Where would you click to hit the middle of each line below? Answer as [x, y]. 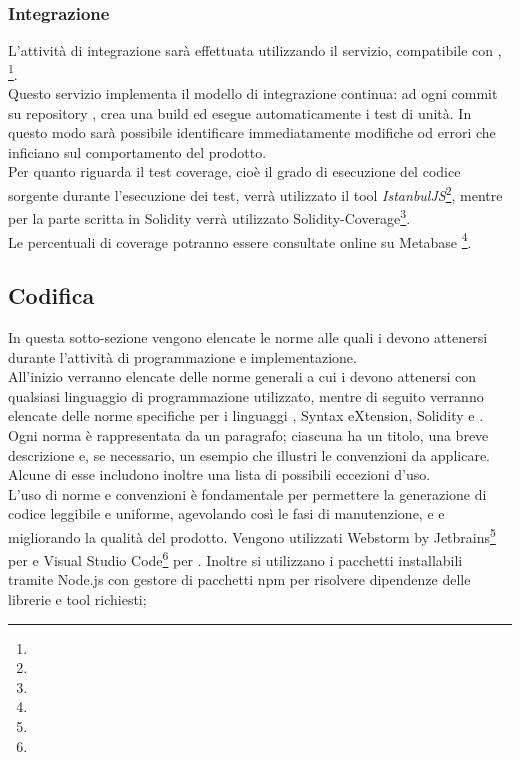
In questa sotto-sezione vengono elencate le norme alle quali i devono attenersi [248, 336]
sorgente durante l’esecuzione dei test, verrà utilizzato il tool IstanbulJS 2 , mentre [255, 193]
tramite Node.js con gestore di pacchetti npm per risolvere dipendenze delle [239, 579]
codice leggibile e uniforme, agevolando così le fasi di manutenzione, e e [226, 513]
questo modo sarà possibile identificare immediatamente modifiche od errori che [252, 132]
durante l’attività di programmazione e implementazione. [182, 356]
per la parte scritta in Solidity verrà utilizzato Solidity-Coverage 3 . [209, 216]
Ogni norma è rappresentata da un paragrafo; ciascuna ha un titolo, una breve [248, 434]
